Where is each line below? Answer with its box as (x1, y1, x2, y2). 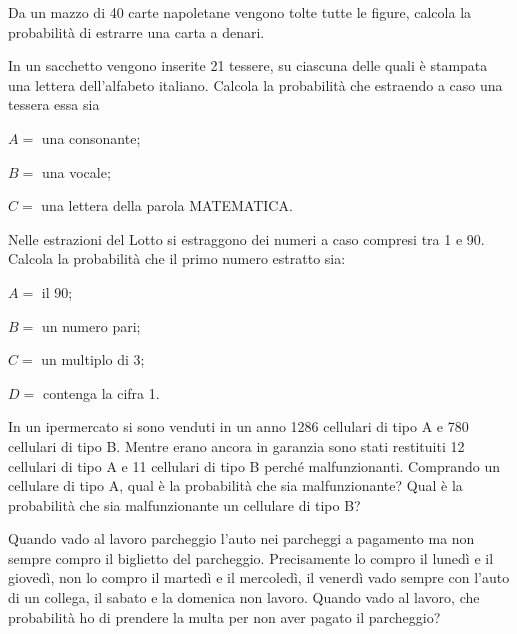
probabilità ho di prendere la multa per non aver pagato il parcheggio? (8, 606, 441, 627)
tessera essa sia (8, 94, 100, 115)
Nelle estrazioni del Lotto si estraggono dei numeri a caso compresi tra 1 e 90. (8, 228, 485, 249)
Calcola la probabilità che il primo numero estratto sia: (8, 248, 346, 269)
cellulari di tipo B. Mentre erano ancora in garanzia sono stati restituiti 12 (8, 435, 465, 456)
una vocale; (41, 161, 111, 182)
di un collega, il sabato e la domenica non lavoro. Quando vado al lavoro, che (8, 587, 480, 608)
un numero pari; (41, 315, 141, 336)
